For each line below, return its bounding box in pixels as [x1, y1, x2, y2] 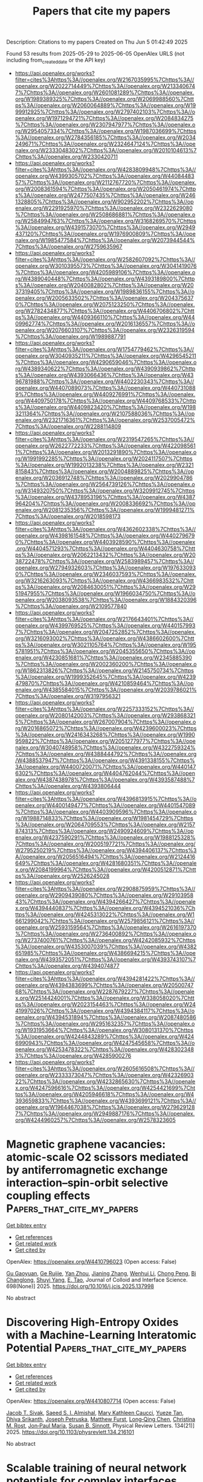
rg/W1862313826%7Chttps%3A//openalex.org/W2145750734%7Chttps [14, 667, 195, 674]
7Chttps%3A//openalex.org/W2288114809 [14, 422, 121, 430]
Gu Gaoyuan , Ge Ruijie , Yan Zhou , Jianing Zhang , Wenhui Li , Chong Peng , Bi [6, 1269, 196, 1277]
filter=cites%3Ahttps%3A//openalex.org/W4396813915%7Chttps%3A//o [14, 795, 197, 802]
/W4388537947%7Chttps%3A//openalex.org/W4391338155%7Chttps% [14, 757, 195, 764]
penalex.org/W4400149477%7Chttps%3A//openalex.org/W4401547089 [14, 801, 196, 809]
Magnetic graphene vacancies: [6, 1137, 166, 1151]
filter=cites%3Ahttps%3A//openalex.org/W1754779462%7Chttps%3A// [14, 346, 195, 353]
